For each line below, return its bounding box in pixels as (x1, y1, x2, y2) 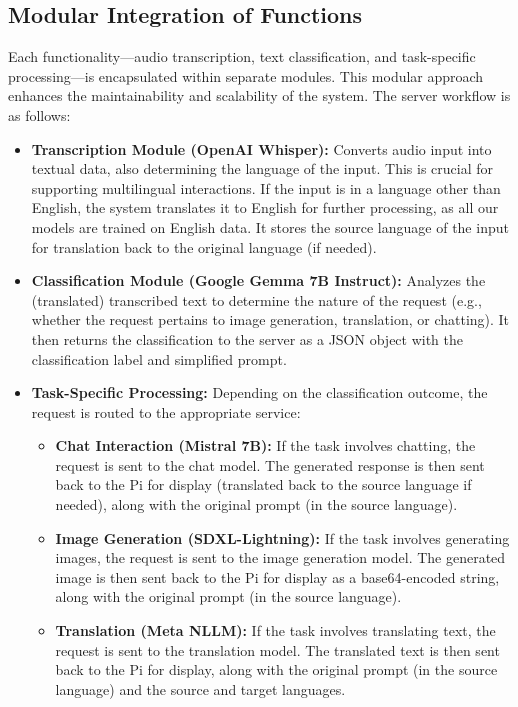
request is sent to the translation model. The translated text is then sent (55, 639, 500, 660)
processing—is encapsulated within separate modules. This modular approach (8, 65, 484, 86)
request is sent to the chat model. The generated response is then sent (55, 454, 485, 475)
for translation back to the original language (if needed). (31, 236, 377, 257)
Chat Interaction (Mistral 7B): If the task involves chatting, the (55, 435, 476, 456)
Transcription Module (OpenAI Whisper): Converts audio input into (31, 138, 492, 159)
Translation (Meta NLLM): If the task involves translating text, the (55, 620, 496, 641)
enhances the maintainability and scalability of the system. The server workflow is (8, 85, 511, 106)
